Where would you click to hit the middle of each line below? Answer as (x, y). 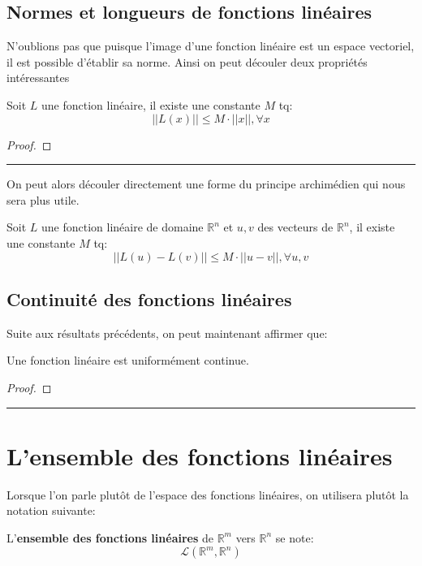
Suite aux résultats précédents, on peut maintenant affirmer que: (167, 333)
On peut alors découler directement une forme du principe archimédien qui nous (206, 184)
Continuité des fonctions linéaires (149, 298)
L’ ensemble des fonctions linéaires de (110, 537)
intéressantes (38, 78)
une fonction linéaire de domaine (123, 227)
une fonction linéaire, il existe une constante (151, 104)
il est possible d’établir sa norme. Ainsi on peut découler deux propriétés (187, 61)
